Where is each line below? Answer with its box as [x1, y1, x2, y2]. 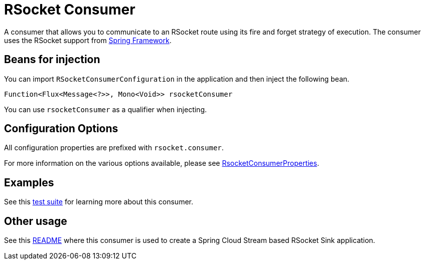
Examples [4, 176, 54, 189]
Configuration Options [4, 122, 118, 135]
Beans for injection [4, 53, 100, 66]
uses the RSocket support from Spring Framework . [4, 36, 172, 45]
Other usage [4, 214, 67, 227]
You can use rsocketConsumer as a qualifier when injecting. [4, 105, 207, 114]
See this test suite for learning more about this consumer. [4, 197, 194, 206]
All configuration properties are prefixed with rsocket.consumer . [4, 143, 224, 152]
